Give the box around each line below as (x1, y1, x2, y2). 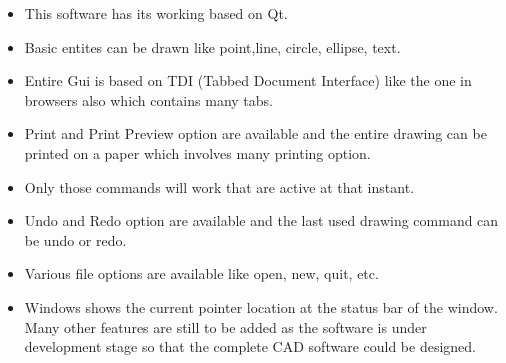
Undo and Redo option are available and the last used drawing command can (24, 210, 499, 231)
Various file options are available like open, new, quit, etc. (24, 263, 379, 284)
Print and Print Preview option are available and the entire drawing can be (24, 123, 487, 144)
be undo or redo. (24, 229, 127, 250)
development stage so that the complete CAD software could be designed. (24, 336, 477, 357)
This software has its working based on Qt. (24, 3, 288, 23)
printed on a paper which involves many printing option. (24, 142, 371, 163)
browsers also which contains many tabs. (24, 89, 273, 110)
